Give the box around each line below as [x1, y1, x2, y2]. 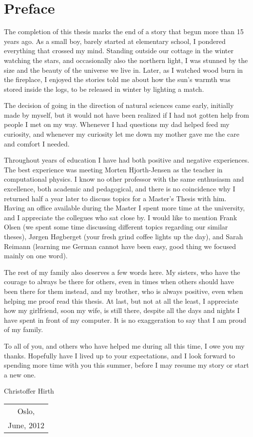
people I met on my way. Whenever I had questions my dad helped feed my [4, 119, 230, 129]
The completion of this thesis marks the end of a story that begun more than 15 [4, 26, 244, 37]
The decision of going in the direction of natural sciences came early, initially [4, 100, 234, 110]
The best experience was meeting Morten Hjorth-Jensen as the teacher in [4, 164, 223, 174]
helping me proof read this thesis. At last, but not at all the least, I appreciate [4, 295, 238, 306]
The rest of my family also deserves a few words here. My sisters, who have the [4, 267, 240, 277]
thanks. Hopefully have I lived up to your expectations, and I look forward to [4, 350, 235, 360]
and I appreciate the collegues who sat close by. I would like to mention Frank [4, 212, 237, 222]
